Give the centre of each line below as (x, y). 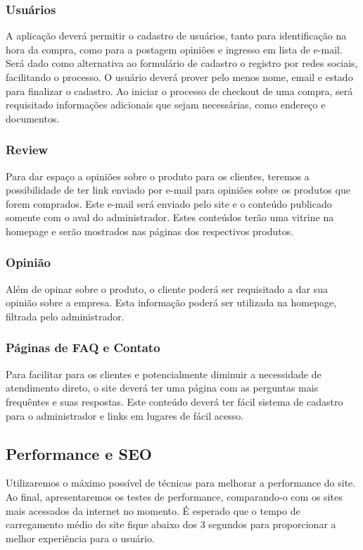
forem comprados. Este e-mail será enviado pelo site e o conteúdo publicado (169, 203)
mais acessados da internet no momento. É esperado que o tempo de (153, 510)
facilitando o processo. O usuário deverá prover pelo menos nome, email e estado (179, 77)
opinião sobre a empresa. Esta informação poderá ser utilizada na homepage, (171, 302)
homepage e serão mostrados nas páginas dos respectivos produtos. (150, 231)
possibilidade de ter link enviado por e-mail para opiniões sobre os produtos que (178, 190)
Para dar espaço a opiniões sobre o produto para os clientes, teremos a (158, 176)
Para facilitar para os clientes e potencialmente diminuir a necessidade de (164, 374)
